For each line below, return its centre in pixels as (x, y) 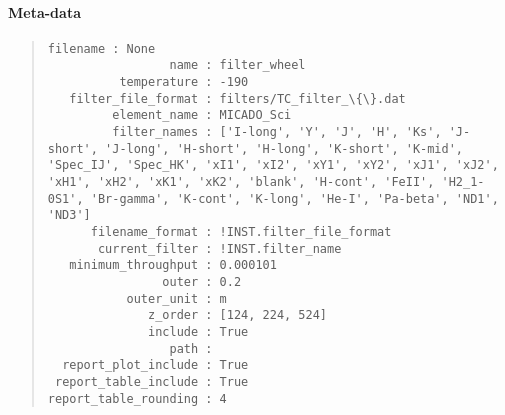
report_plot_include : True (155, 365)
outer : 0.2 (202, 281)
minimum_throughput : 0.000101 (173, 265)
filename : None (101, 48)
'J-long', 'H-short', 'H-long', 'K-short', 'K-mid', (284, 148)
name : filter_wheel (237, 65)
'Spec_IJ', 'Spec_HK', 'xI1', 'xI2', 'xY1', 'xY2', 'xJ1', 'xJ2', (273, 165)
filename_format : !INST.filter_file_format (241, 232)
